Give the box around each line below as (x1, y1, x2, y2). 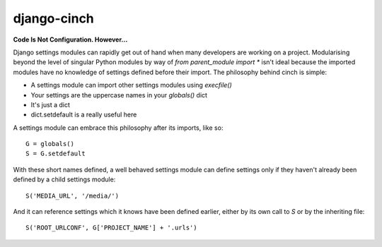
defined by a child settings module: (13, 175, 116, 183)
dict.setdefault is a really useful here (30, 110, 137, 119)
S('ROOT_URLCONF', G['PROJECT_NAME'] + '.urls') (25, 224, 197, 232)
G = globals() (25, 140, 74, 148)
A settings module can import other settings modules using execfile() (30, 81, 233, 90)
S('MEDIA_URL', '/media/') (25, 191, 120, 200)
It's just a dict (30, 100, 70, 109)
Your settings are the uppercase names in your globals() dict (30, 90, 208, 99)
